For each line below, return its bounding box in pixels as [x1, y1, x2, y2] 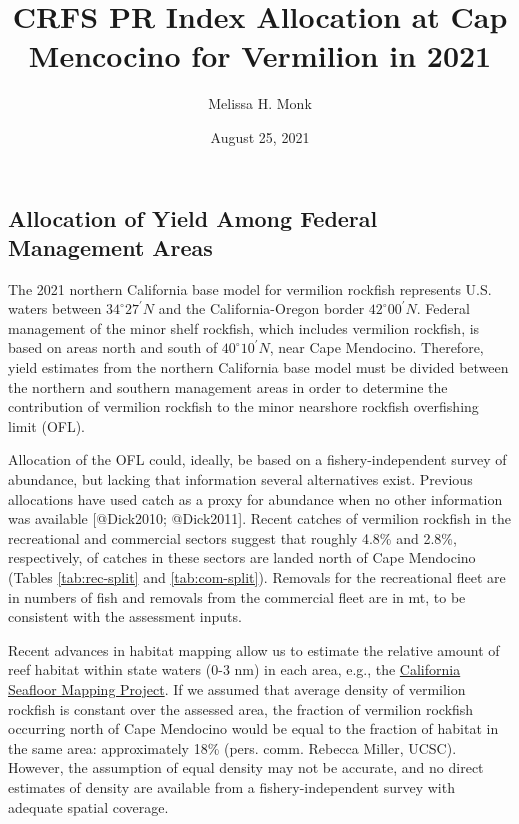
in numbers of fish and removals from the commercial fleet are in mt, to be [8, 586, 466, 607]
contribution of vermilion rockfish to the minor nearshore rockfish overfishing [8, 396, 479, 417]
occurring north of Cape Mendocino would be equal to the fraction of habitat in [8, 718, 499, 739]
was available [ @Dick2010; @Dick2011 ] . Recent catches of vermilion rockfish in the [8, 508, 511, 529]
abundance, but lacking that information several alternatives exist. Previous [8, 469, 473, 490]
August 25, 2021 [210, 126, 310, 147]
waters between [8, 298, 102, 319]
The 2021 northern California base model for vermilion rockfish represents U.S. [8, 278, 492, 299]
